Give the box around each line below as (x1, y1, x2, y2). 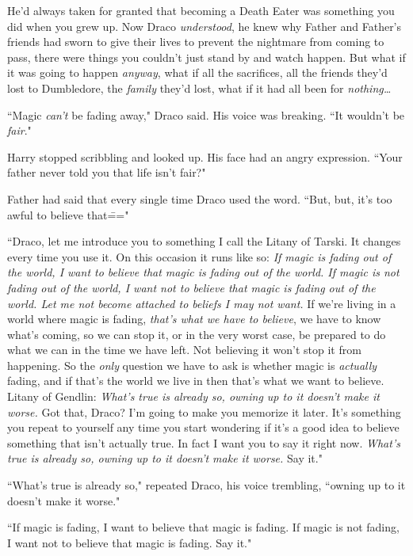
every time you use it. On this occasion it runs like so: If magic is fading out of (7, 248, 392, 265)
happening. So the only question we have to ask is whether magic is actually (7, 356, 377, 373)
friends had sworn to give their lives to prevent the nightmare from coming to (7, 33, 384, 50)
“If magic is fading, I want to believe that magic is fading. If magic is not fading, (7, 519, 400, 535)
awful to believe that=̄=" (7, 206, 129, 223)
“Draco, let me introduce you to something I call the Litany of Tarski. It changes (7, 233, 401, 249)
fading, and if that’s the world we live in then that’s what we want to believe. (7, 372, 384, 389)
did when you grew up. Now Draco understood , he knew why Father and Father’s (7, 17, 402, 34)
